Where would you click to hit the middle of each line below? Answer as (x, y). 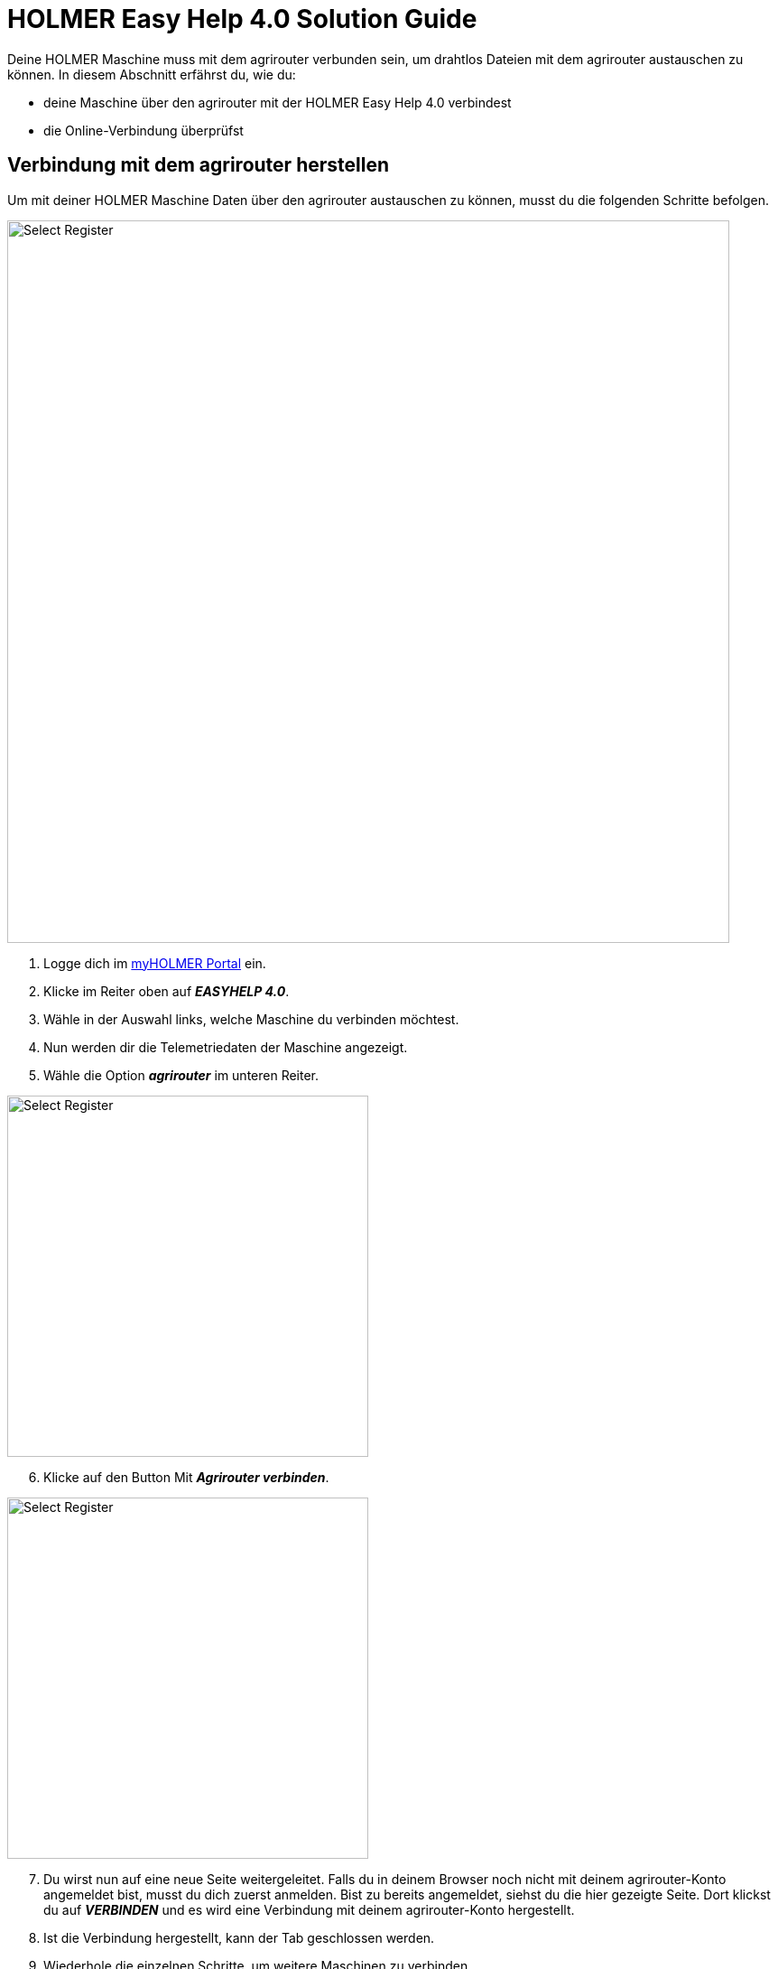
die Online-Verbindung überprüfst (144, 130)
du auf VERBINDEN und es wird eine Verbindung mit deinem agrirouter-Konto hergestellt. (309, 1909)
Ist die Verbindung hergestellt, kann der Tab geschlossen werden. (239, 1937)
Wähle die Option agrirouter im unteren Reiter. (181, 1075)
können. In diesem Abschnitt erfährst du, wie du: (152, 74)
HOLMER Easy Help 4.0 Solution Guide (242, 19)
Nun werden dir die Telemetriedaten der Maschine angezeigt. (226, 1047)
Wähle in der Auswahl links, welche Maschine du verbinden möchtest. (251, 1019)
